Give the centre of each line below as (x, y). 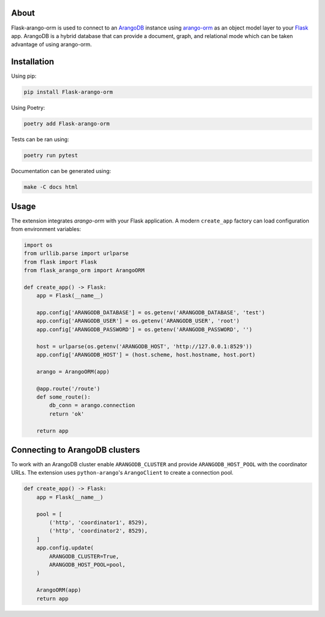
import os (38, 245)
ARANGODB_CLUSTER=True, (84, 556)
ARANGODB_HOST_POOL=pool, (87, 565)
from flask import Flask (60, 262)
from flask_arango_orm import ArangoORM (84, 271)
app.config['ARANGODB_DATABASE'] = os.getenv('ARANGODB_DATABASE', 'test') (151, 313)
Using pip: (24, 76)
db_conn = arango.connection (92, 405)
